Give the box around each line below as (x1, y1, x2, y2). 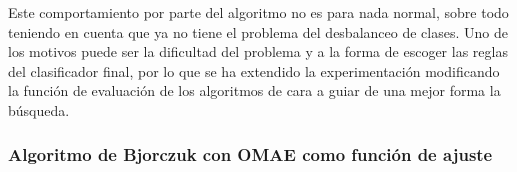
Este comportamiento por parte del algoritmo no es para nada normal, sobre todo (8, 2, 509, 22)
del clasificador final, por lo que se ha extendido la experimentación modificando (8, 60, 500, 81)
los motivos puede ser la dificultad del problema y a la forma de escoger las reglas (8, 41, 508, 62)
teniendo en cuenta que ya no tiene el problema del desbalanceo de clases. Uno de (8, 21, 508, 42)
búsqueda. (8, 99, 70, 120)
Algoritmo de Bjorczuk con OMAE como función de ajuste (8, 142, 493, 167)
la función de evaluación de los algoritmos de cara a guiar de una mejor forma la (8, 80, 501, 101)
